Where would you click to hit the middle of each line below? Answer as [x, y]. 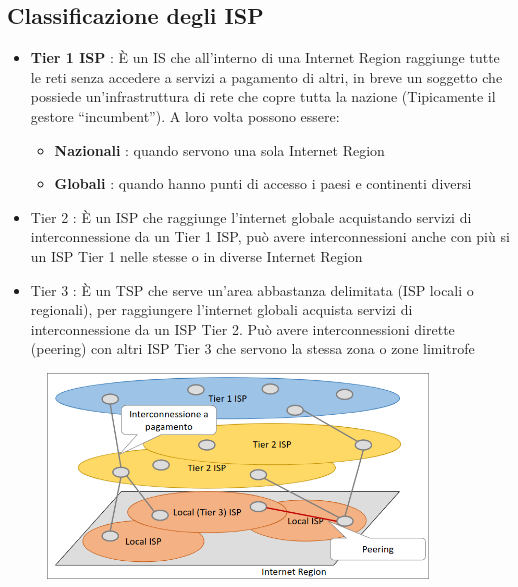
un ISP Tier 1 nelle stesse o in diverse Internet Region [196, 255]
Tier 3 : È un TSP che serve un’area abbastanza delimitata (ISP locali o [252, 289]
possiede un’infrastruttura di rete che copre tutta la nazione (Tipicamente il [263, 96]
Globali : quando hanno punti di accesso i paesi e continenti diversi [263, 183]
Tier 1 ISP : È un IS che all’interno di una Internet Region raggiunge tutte [265, 57]
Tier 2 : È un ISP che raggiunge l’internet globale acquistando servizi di [251, 216]
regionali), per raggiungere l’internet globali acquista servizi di [221, 309]
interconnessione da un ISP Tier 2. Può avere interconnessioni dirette [242, 328]
